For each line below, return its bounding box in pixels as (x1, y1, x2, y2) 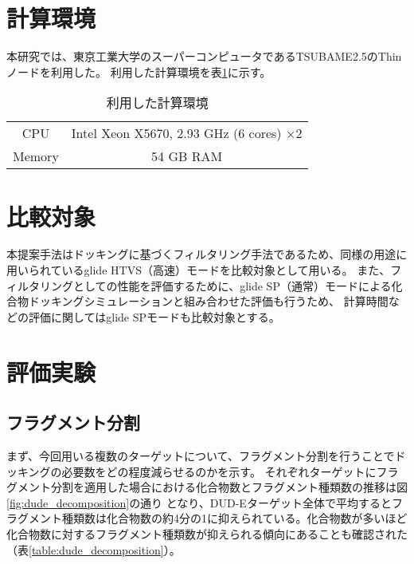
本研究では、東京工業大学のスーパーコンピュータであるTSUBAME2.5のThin (6, 48, 402, 65)
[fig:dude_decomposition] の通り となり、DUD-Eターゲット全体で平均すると (6, 494, 392, 511)
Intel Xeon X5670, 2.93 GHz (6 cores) (71, 124, 282, 143)
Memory (13, 147, 59, 166)
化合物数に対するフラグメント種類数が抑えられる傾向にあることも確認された (6, 525, 408, 542)
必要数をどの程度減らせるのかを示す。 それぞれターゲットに (61, 463, 377, 479)
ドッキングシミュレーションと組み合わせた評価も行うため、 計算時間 (28, 293, 389, 310)
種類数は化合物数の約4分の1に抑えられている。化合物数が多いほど (61, 510, 408, 527)
